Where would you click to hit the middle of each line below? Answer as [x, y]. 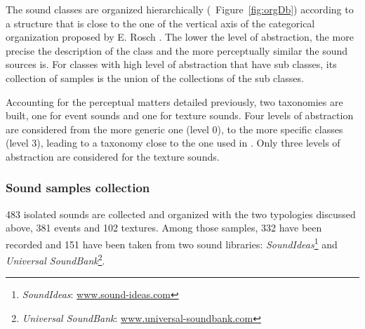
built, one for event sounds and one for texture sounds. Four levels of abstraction [180, 115]
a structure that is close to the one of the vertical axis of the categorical [160, 23]
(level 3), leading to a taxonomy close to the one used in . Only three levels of [173, 143]
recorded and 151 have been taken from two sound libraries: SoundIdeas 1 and [172, 243]
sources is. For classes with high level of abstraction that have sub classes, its [171, 64]
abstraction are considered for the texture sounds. [113, 156]
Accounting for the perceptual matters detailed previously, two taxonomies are [174, 101]
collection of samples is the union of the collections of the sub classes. [155, 78]
